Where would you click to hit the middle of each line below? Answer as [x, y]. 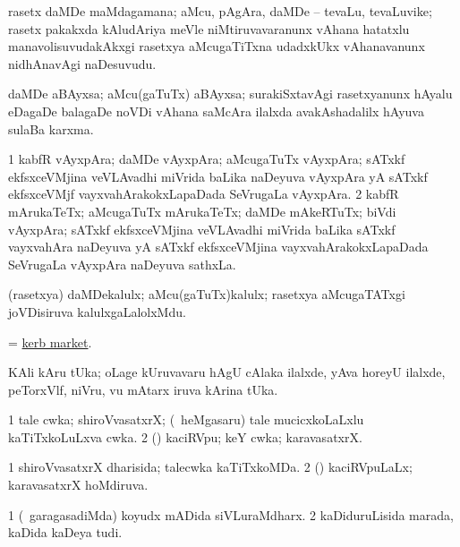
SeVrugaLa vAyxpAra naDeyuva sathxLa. [122, 264]
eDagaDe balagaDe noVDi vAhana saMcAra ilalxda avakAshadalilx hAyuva [216, 111]
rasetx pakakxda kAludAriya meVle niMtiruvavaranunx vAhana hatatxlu [209, 28]
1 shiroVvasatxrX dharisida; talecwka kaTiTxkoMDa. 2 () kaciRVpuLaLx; [210, 467]
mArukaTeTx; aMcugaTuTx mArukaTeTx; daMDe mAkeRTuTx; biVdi [202, 211]
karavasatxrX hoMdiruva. [78, 485]
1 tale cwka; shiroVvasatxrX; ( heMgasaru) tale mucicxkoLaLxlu [186, 419]
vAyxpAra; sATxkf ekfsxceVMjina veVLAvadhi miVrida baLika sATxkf [202, 229]
